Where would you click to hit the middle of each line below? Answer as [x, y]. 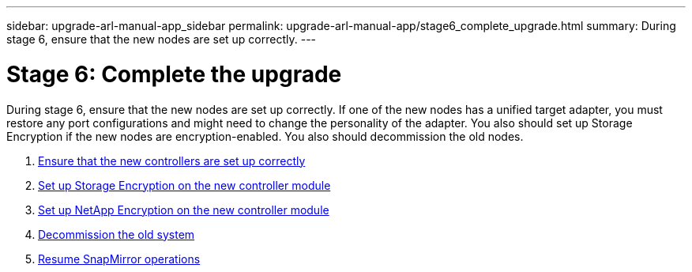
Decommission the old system [117, 234]
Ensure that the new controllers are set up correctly [172, 161]
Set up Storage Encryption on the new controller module [184, 185]
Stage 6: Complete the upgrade [174, 74]
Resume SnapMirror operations [119, 259]
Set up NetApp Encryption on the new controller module [184, 210]
